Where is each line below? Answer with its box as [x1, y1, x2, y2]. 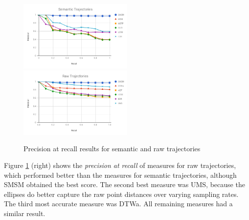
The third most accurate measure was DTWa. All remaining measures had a [4, 198, 233, 209]
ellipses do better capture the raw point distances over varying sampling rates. [4, 189, 239, 199]
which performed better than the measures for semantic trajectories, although [4, 169, 237, 180]
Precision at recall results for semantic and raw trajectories [23, 143, 201, 154]
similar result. [4, 208, 45, 218]
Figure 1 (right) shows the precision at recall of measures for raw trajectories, [4, 160, 236, 170]
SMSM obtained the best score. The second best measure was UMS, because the [4, 179, 245, 190]
